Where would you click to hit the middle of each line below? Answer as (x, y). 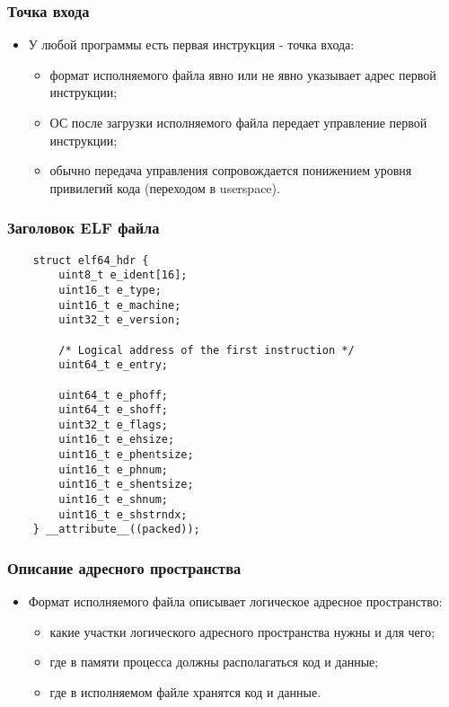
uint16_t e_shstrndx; (123, 514)
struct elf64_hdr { (91, 260)
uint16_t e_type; (110, 290)
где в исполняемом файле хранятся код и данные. (185, 692)
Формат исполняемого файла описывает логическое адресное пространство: (235, 601)
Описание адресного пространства (124, 567)
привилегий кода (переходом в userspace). (165, 187)
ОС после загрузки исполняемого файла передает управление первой (238, 122)
